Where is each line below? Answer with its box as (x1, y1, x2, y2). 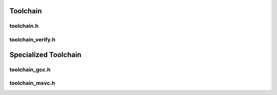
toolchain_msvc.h (9, 80, 55, 87)
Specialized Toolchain (9, 50, 82, 59)
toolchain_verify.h (9, 36, 56, 43)
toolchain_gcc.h (9, 66, 51, 73)
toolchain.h (9, 22, 38, 30)
